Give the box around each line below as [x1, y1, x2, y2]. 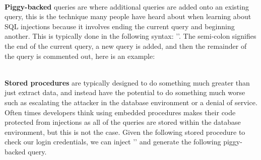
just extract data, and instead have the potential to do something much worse [5, 87, 245, 98]
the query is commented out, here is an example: [5, 50, 155, 61]
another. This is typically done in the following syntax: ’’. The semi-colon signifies [5, 31, 256, 41]
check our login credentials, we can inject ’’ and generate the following [5, 136, 221, 147]
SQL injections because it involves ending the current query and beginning [5, 21, 235, 31]
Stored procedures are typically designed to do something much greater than [5, 77, 250, 88]
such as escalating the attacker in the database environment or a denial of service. [5, 97, 257, 107]
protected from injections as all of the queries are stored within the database [5, 117, 241, 127]
